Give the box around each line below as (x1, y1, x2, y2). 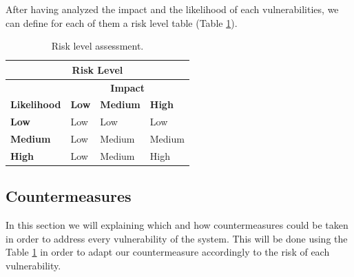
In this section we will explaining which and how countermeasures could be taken (6, 218, 348, 232)
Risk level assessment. (51, 39, 144, 53)
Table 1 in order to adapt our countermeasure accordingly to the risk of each (6, 245, 330, 259)
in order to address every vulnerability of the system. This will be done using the (6, 231, 348, 245)
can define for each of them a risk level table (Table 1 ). (6, 15, 238, 30)
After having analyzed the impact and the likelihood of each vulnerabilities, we (6, 2, 339, 16)
